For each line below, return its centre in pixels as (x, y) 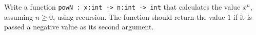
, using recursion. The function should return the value (139, 16)
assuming (19, 16)
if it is (243, 16)
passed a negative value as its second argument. (79, 27)
